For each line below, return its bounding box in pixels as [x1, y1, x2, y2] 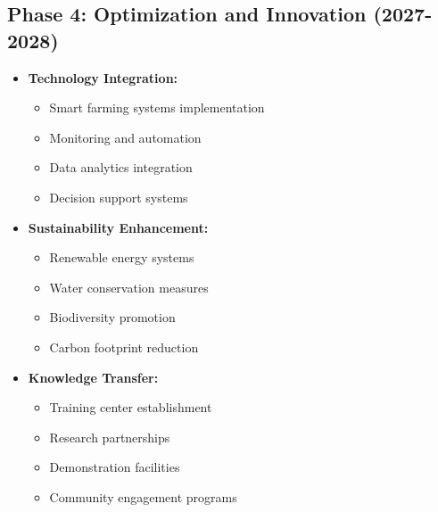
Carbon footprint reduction [49, 337, 199, 356]
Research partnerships [49, 427, 170, 446]
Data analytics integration [49, 158, 193, 177]
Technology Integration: [28, 68, 178, 87]
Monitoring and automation [49, 128, 202, 146]
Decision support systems [49, 187, 188, 206]
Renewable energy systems [49, 248, 194, 267]
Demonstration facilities [49, 458, 180, 476]
